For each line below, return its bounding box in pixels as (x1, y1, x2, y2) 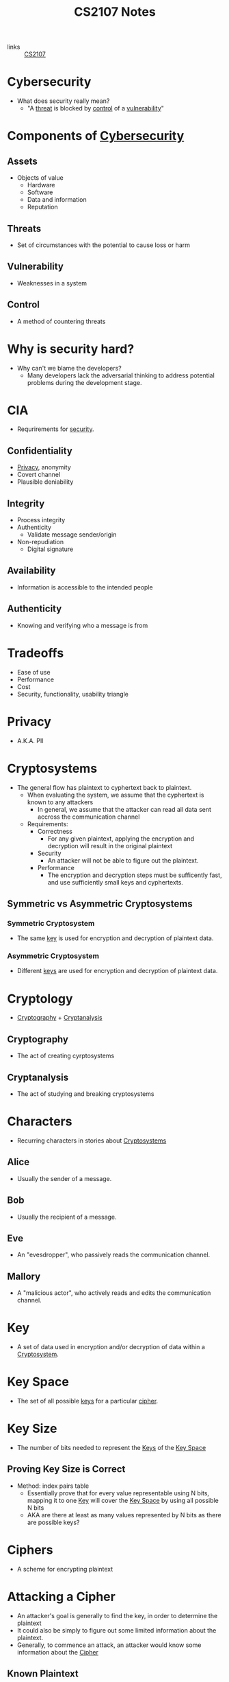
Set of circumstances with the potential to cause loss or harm (16, 241, 190, 249)
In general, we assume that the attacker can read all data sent (37, 805, 212, 813)
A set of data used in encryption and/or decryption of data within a (16, 1343, 205, 1351)
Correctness (37, 827, 73, 835)
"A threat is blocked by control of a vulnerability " (27, 104, 164, 113)
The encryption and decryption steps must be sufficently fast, (47, 871, 222, 879)
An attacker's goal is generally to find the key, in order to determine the (16, 1611, 218, 1620)
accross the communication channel (37, 813, 140, 821)
